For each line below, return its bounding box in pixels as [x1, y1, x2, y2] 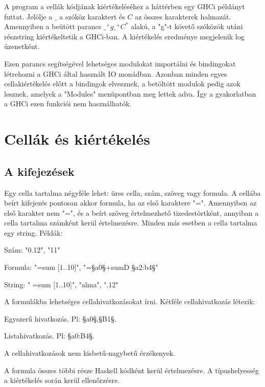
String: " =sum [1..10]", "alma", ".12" [4, 279, 118, 289]
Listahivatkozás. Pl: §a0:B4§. [4, 330, 94, 341]
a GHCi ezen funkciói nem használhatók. [4, 98, 132, 109]
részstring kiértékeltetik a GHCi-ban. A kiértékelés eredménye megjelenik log [4, 31, 245, 41]
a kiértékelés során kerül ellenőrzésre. [4, 375, 120, 385]
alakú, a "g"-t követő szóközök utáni [131, 21, 243, 32]
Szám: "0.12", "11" [4, 244, 60, 255]
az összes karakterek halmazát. [135, 11, 231, 21]
